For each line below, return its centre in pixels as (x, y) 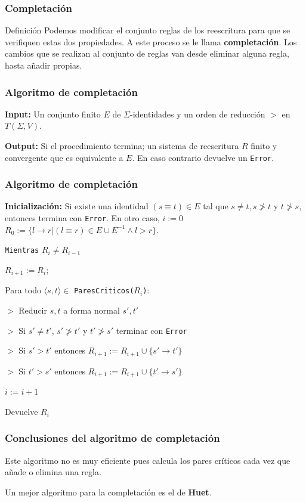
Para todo (23, 290)
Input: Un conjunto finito (53, 114)
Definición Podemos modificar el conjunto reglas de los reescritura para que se (148, 30)
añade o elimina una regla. (53, 472)
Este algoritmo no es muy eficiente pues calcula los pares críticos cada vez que (148, 460)
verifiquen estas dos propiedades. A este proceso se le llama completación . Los (151, 41)
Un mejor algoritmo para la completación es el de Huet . (108, 492)
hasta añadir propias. (44, 65)
